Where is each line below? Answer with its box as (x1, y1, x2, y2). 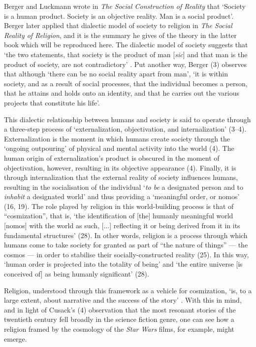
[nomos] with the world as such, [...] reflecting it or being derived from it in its (4, 220, 240, 231)
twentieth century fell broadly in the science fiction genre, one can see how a (4, 314, 234, 324)
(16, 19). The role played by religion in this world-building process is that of (4, 201, 234, 211)
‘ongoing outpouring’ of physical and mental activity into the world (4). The (4, 143, 234, 153)
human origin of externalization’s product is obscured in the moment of (4, 152, 220, 163)
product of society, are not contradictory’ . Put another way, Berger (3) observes (4, 59, 247, 69)
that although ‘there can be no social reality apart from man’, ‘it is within (4, 69, 228, 79)
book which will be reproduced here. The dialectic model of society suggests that (4, 39, 248, 50)
